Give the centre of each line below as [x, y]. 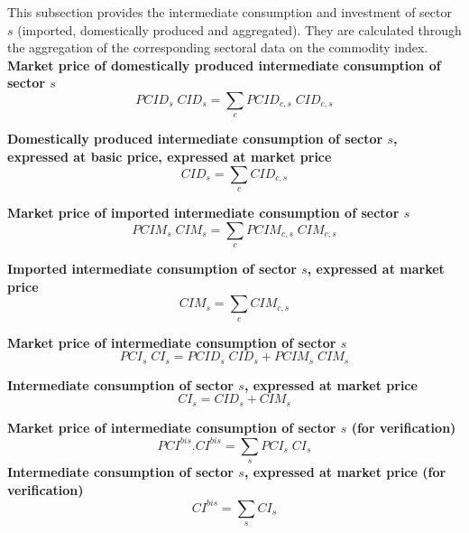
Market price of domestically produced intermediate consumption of [224, 65]
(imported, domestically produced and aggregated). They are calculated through [239, 29]
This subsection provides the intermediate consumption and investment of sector [230, 12]
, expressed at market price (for [345, 472]
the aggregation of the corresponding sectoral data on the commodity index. [218, 47]
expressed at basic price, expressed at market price [170, 156]
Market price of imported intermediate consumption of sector [203, 212]
